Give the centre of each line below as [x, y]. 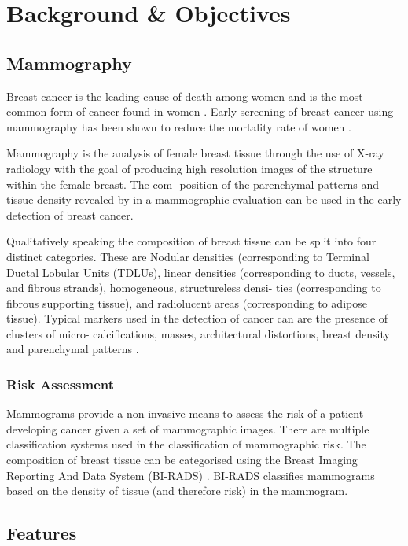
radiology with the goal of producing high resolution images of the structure [189, 168]
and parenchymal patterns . [73, 349]
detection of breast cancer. [70, 214]
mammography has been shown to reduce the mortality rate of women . [179, 126]
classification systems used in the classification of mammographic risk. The [186, 444]
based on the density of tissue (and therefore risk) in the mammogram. [177, 491]
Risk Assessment [61, 384]
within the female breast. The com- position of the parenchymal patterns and [193, 184]
